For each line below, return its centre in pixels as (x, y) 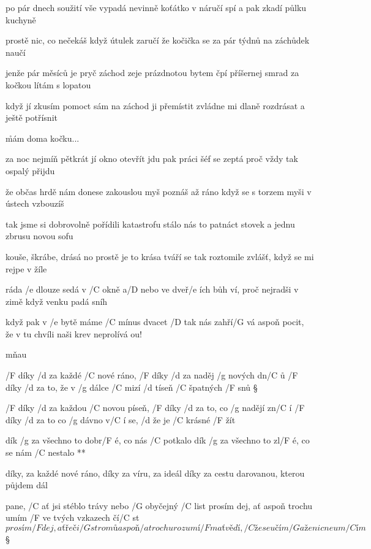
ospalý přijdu (30, 170)
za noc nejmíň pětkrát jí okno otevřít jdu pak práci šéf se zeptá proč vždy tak (152, 159)
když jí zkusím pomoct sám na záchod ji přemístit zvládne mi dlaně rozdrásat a (155, 105)
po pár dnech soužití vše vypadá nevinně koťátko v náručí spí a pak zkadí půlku (156, 7)
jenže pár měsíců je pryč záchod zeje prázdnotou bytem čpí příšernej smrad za (152, 73)
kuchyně (21, 19)
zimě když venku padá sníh (57, 301)
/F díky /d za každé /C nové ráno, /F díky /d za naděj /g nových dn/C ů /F (152, 375)
